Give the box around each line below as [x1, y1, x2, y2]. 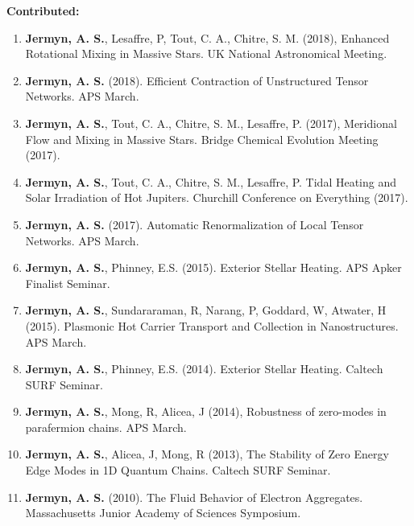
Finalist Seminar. [25, 274, 110, 291]
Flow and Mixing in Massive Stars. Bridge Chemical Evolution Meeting [25, 130, 379, 147]
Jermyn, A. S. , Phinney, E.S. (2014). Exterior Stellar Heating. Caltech [25, 360, 383, 377]
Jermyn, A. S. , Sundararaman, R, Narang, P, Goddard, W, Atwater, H [25, 302, 387, 318]
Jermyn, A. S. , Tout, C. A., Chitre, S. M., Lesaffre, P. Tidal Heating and [25, 173, 397, 190]
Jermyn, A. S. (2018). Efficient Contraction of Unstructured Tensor [25, 72, 369, 88]
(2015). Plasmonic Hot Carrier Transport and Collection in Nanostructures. [25, 317, 399, 334]
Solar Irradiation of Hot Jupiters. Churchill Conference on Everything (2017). [25, 189, 408, 206]
